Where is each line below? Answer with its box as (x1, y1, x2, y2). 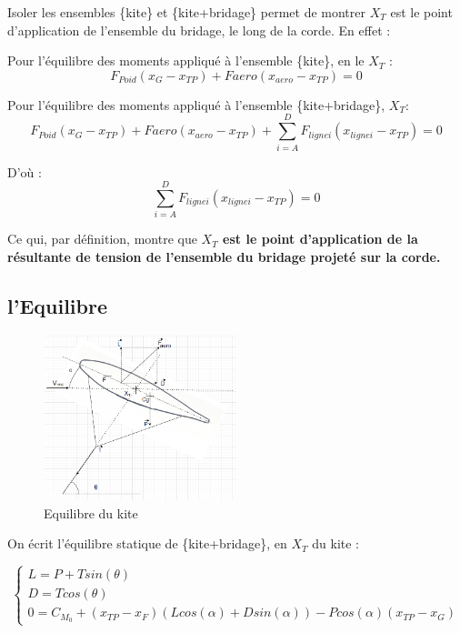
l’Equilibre (7, 291, 107, 319)
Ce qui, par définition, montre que (7, 229, 197, 248)
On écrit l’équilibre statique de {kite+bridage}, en (7, 534, 287, 553)
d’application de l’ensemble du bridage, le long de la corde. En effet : (7, 20, 391, 39)
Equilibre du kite (44, 503, 138, 522)
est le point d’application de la (223, 229, 418, 248)
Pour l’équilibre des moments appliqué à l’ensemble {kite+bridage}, (7, 95, 385, 114)
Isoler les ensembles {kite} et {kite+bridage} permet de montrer (7, 3, 366, 21)
